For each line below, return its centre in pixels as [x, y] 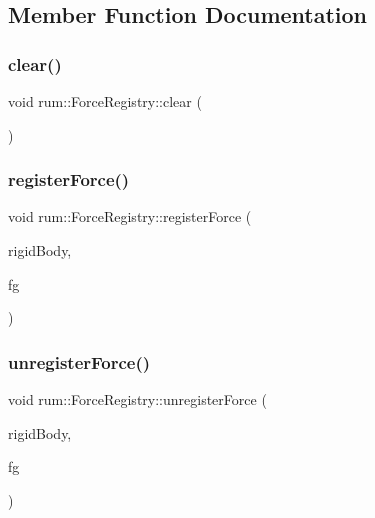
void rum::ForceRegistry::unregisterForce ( [137, 399]
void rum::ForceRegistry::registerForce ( [130, 216]
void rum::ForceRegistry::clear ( [105, 101]
